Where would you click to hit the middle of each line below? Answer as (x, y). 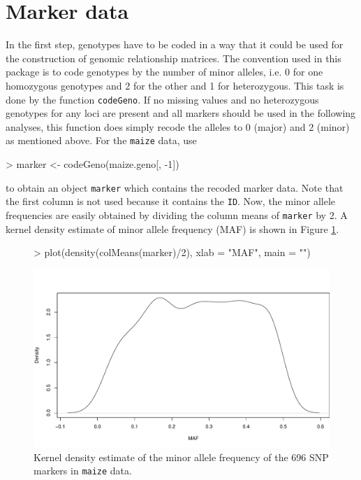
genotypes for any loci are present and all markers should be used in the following (181, 113)
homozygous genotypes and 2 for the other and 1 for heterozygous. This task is (175, 85)
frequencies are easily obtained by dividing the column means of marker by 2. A (177, 214)
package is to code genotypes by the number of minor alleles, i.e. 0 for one (164, 72)
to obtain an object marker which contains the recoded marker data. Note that (175, 187)
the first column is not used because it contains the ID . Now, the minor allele (171, 201)
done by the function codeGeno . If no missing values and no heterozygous (162, 99)
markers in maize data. (83, 471)
